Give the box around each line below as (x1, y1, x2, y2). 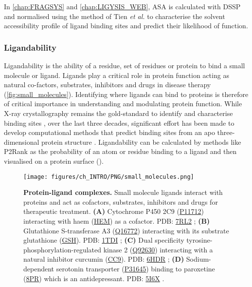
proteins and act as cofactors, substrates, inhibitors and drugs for (23, 196, 218, 207)
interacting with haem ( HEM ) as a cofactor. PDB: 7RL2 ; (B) (23, 215, 210, 226)
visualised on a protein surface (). (4, 155, 104, 166)
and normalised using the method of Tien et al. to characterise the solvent (4, 11, 225, 21)
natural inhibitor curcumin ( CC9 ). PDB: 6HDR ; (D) (23, 254, 184, 264)
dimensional (4, 136, 39, 147)
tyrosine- (186, 235, 213, 245)
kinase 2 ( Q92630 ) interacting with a (103, 244, 213, 254)
